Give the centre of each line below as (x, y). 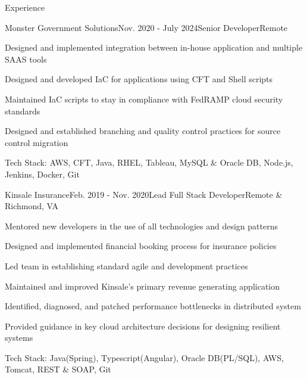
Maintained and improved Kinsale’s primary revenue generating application (142, 286)
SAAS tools (26, 59)
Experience (25, 7)
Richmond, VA (32, 206)
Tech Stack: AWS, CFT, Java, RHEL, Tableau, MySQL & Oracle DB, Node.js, (149, 162)
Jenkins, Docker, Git (42, 174)
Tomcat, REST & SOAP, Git (58, 369)
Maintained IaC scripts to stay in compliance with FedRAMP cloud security (144, 99)
